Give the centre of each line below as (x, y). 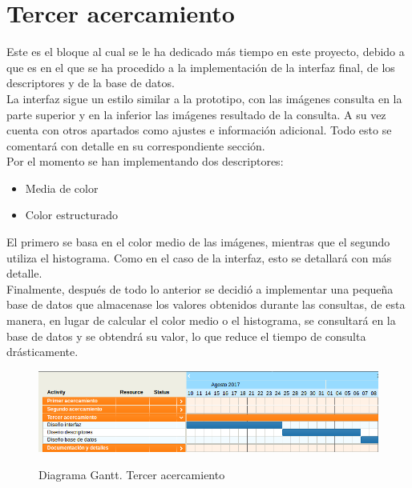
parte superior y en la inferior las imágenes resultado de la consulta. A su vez (196, 114)
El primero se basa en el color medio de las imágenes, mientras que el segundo (198, 242)
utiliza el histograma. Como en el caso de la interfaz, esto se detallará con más (199, 257)
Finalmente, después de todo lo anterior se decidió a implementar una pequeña (200, 288)
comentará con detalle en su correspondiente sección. (136, 145)
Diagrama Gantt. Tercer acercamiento (132, 474)
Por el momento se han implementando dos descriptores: (145, 161)
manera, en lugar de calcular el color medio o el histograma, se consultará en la (201, 320)
